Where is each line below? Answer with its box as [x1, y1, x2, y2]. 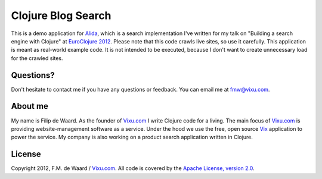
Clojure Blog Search [11, 9, 112, 22]
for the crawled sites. [11, 54, 63, 62]
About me [11, 101, 49, 111]
